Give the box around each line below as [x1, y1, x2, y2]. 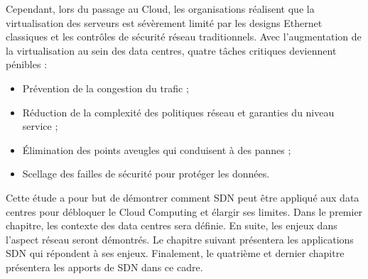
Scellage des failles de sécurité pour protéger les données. [22, 166, 270, 181]
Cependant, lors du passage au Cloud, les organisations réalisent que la [6, 1, 315, 16]
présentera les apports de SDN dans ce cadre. [6, 259, 203, 274]
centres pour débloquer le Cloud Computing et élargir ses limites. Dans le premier [6, 204, 363, 219]
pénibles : [6, 57, 48, 72]
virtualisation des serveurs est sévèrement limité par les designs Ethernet [6, 15, 323, 30]
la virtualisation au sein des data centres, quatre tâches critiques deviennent [6, 43, 337, 58]
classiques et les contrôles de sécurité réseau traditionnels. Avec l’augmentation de [6, 29, 362, 44]
